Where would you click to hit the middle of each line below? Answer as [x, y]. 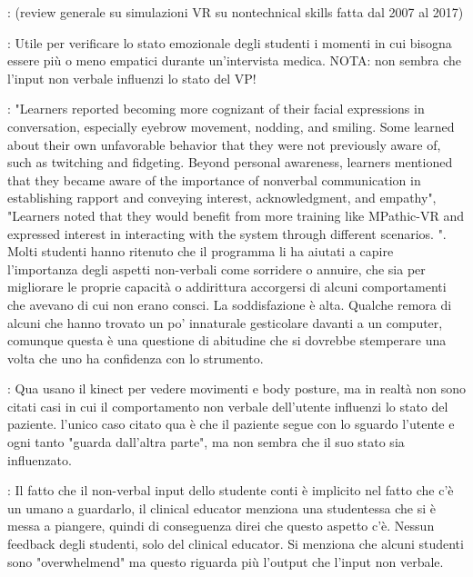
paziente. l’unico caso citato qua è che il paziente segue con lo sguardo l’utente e [231, 424]
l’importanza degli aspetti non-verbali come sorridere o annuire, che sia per [216, 269]
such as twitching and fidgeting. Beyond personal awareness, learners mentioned [230, 162]
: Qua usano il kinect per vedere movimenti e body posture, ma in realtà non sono [236, 388]
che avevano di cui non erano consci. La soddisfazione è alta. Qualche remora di [230, 304]
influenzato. [40, 459]
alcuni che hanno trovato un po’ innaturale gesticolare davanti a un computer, [225, 322]
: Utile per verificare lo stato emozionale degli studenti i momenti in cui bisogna [230, 42]
